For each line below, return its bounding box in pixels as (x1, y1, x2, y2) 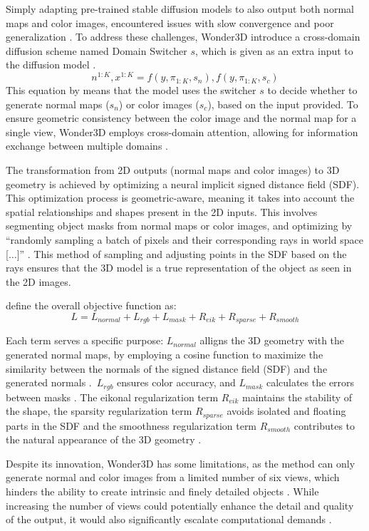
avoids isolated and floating (227, 403, 346, 418)
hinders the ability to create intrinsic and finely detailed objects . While (6, 484, 319, 499)
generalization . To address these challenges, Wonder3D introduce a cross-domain (6, 29, 360, 44)
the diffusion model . (6, 57, 96, 72)
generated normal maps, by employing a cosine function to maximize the (6, 347, 323, 361)
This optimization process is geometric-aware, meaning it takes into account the (6, 190, 355, 205)
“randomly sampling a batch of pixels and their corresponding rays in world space (6, 232, 363, 247)
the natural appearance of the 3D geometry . (6, 432, 202, 447)
